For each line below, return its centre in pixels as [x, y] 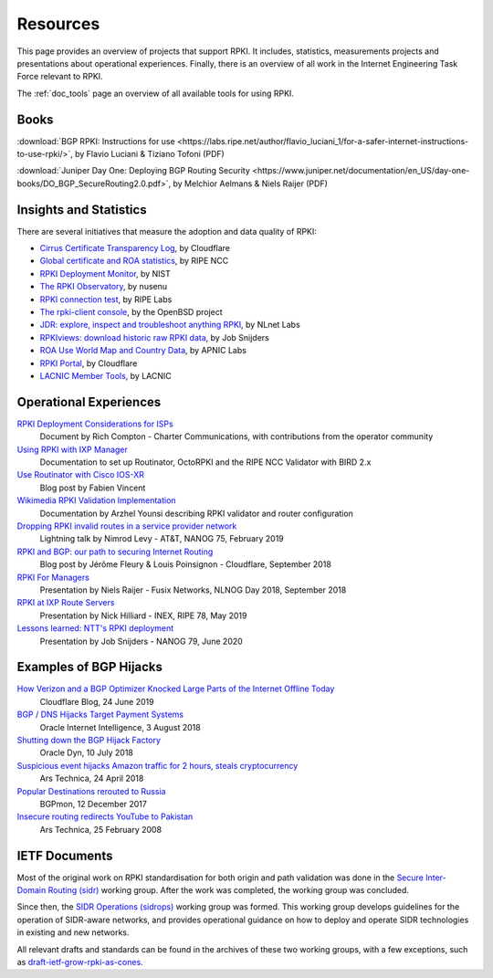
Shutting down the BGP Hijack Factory [89, 741]
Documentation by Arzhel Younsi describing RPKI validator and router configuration [196, 513]
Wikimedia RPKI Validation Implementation [97, 500]
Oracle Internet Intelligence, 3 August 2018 [120, 727]
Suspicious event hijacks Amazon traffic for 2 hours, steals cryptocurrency [157, 765]
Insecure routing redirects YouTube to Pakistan [105, 816]
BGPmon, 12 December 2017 [94, 804]
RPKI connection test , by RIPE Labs [106, 299]
